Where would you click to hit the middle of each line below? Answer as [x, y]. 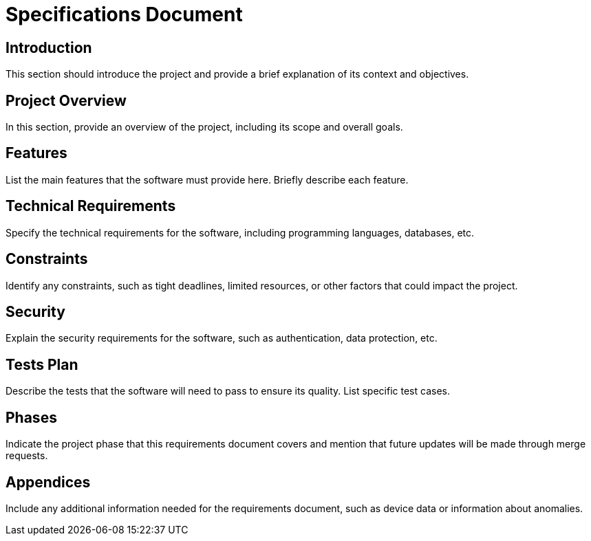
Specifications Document [124, 14]
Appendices [48, 482]
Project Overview [66, 100]
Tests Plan [42, 364]
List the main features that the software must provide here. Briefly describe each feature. [207, 179]
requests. [27, 456]
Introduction [49, 47]
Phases [31, 417]
